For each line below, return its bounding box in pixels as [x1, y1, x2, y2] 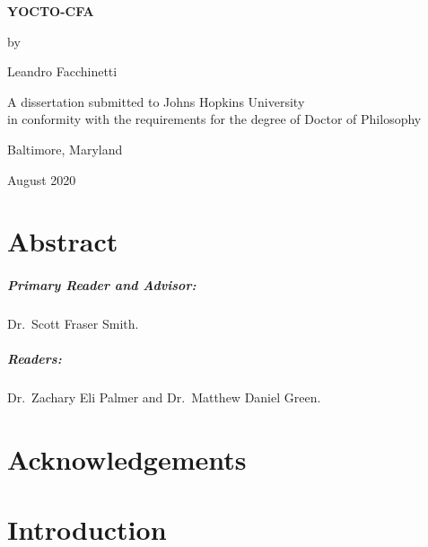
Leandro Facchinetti [7, 62, 118, 81]
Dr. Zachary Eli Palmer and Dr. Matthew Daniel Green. [7, 388, 321, 407]
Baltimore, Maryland [7, 139, 123, 158]
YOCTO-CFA [7, 2, 94, 20]
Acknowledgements [7, 441, 247, 478]
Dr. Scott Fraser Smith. [7, 314, 139, 333]
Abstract [7, 223, 118, 260]
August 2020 [7, 170, 76, 189]
